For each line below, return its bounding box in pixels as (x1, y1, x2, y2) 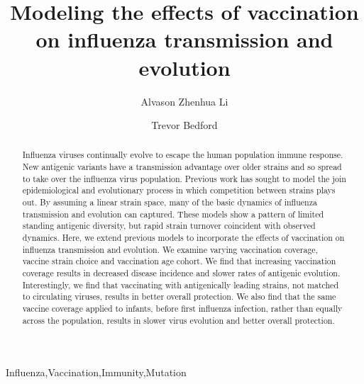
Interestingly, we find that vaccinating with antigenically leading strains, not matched (22, 278, 338, 290)
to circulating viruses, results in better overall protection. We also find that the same (22, 290, 336, 303)
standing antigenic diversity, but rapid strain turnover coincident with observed (22, 220, 316, 232)
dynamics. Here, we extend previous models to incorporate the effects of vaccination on (22, 232, 345, 244)
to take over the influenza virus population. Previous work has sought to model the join (22, 172, 346, 184)
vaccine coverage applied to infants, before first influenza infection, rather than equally (22, 303, 343, 315)
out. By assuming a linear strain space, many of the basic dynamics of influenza (22, 196, 317, 208)
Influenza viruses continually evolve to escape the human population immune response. (22, 149, 343, 161)
